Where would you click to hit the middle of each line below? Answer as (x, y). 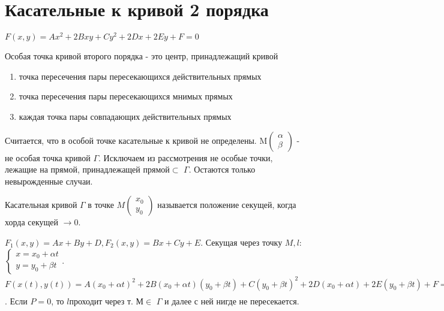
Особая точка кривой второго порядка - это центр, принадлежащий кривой (142, 56)
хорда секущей (31, 222)
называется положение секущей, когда (227, 205)
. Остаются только (222, 169)
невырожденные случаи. (49, 181)
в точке (101, 205)
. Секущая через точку (241, 242)
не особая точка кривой (48, 157)
